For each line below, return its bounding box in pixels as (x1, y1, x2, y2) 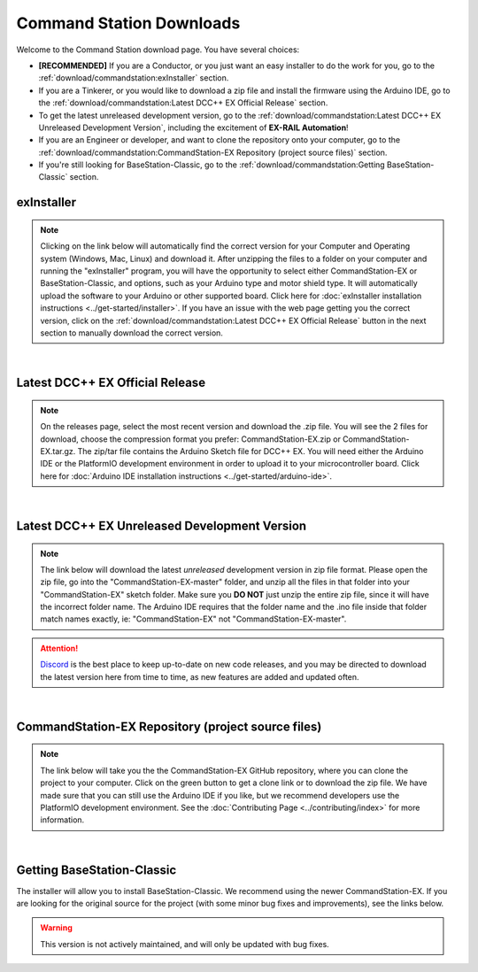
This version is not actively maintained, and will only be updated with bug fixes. (40, 938, 329, 949)
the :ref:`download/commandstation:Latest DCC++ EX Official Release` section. (38, 97, 328, 108)
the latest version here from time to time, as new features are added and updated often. (40, 671, 359, 682)
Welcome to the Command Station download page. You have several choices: (16, 44, 300, 55)
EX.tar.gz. (40, 445, 76, 456)
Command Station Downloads (16, 13, 241, 33)
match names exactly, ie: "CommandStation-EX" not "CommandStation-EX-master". (40, 613, 347, 624)
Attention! (40, 643, 79, 653)
